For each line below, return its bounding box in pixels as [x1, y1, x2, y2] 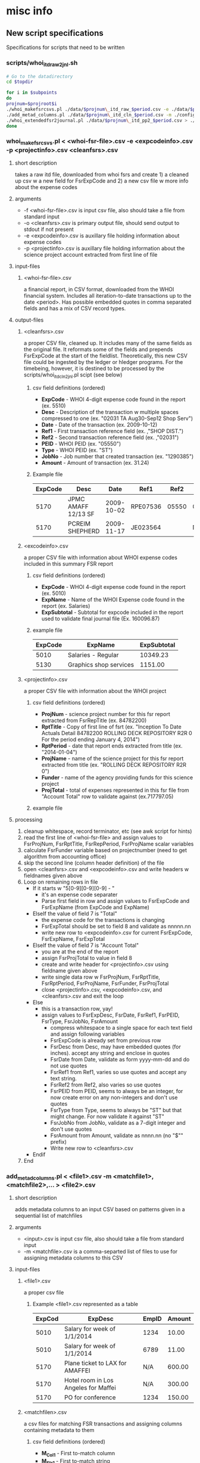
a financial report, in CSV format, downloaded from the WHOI [23, 286, 174, 293]
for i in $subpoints [6, 89, 58, 96]
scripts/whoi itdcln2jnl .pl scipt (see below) [23, 371, 123, 379]
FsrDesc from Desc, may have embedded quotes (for [50, 1043, 182, 1050]
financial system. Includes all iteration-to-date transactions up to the [23, 292, 192, 299]
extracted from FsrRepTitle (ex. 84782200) [41, 717, 147, 724]
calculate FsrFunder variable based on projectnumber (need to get [23, 846, 187, 854]
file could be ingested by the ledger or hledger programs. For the [23, 359, 183, 365]
